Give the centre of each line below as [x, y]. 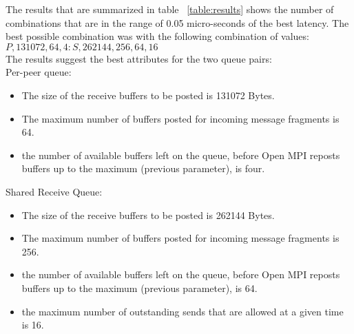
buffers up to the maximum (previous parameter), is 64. [139, 288]
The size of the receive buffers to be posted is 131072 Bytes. [148, 95]
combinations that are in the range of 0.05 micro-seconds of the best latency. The [177, 22]
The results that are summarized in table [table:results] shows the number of [170, 9]
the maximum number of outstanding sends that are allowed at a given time [183, 311]
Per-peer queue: [39, 72]
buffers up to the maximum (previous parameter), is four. [143, 168]
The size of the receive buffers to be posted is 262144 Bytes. [148, 215]
